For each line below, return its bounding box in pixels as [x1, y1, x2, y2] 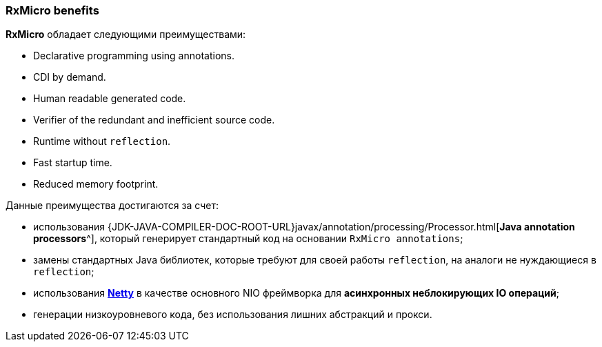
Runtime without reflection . [33, 135, 171, 148]
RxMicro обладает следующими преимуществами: [6, 28, 246, 41]
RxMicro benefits [6, 3, 99, 17]
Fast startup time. [33, 157, 112, 169]
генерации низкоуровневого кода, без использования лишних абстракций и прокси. [33, 308, 432, 321]
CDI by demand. [33, 71, 106, 83]
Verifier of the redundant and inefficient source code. [33, 114, 275, 126]
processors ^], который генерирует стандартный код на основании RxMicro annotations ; [33, 232, 463, 245]
